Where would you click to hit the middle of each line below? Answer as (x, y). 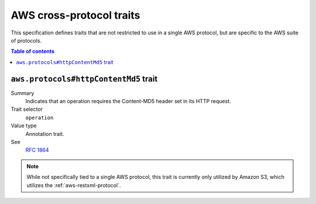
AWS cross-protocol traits (75, 15)
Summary (23, 93)
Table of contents (33, 51)
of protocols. (26, 40)
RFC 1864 (37, 150)
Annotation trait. (45, 133)
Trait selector (27, 109)
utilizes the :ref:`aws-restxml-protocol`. (74, 185)
